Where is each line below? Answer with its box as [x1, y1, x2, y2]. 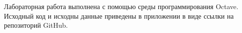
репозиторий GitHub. [4, 20, 68, 30]
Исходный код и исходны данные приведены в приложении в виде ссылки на [4, 11, 234, 21]
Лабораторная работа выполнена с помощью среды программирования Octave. [4, 1, 239, 11]
